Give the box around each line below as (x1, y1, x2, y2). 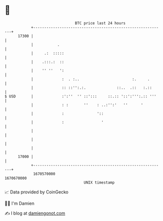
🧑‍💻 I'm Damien (4, 200, 35, 206)
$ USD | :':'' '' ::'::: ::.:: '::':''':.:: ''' (4, 94, 157, 99)
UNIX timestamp (83, 180, 115, 185)
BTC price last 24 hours (75, 21, 126, 26)
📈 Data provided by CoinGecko (4, 189, 69, 195)
